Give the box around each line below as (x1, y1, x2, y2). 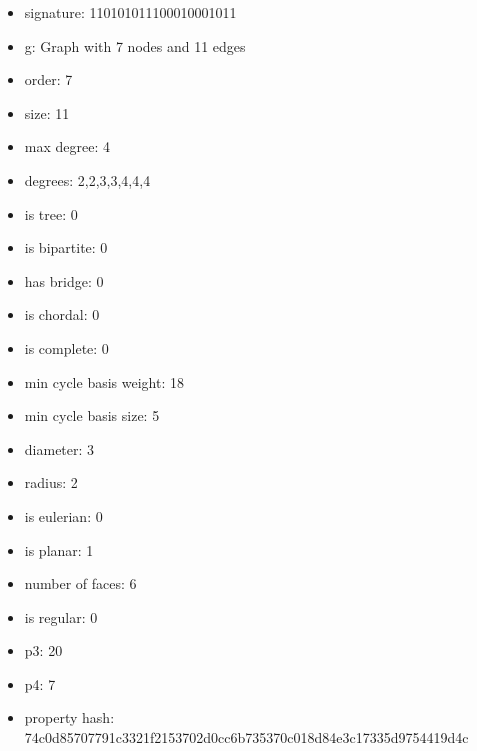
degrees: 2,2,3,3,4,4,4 (24, 169, 151, 190)
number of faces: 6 (24, 573, 137, 594)
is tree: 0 (24, 203, 78, 224)
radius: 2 (24, 472, 78, 493)
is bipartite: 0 (24, 237, 108, 258)
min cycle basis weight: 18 (24, 371, 184, 392)
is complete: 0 (24, 337, 109, 358)
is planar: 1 (24, 539, 94, 560)
